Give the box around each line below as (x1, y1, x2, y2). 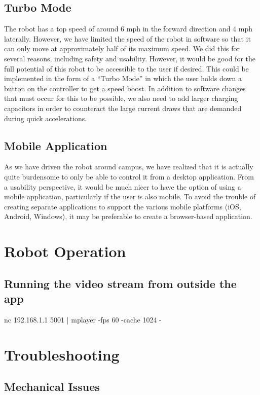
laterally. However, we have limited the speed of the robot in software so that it (4, 33, 251, 44)
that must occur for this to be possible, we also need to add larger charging (4, 93, 238, 103)
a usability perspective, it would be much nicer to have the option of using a (4, 181, 241, 192)
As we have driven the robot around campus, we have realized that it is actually (4, 161, 253, 172)
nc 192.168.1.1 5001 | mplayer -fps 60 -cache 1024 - (4, 314, 162, 325)
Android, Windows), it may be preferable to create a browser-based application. (4, 211, 252, 222)
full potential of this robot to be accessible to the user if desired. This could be (4, 63, 249, 74)
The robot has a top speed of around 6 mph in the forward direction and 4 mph (4, 23, 252, 34)
